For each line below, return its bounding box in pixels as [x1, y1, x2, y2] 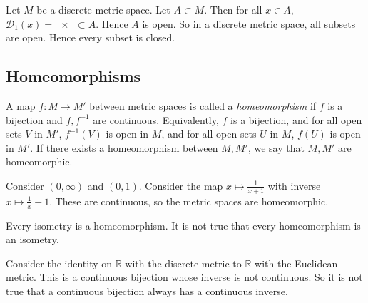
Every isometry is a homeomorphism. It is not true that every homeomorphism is [6, 217, 361, 232]
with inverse [267, 178, 321, 192]
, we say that [247, 140, 305, 155]
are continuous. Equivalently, [93, 112, 219, 127]
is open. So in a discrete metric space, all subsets [142, 16, 356, 31]
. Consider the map [138, 178, 223, 192]
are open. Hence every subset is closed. [6, 30, 175, 45]
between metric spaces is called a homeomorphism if [89, 98, 317, 113]
